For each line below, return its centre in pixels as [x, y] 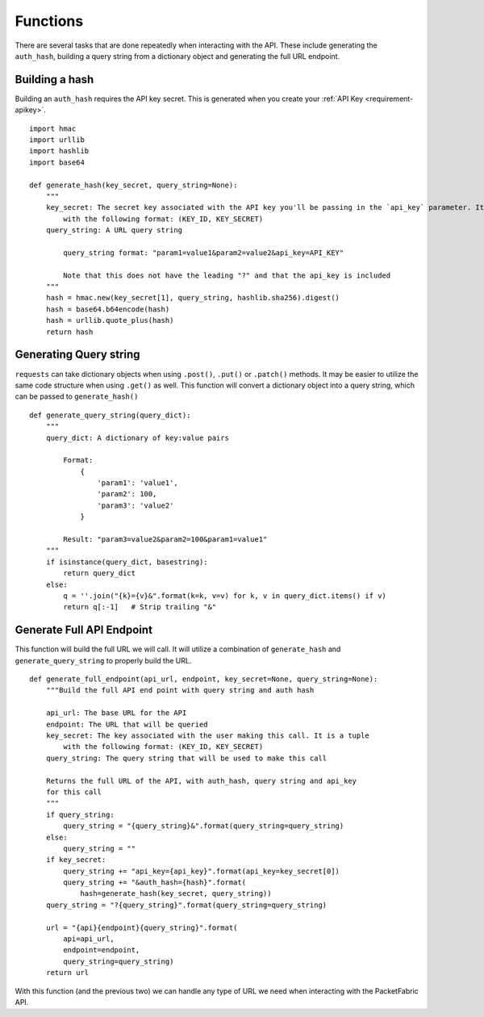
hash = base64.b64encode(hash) [108, 309]
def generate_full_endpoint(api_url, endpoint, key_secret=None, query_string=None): [204, 679]
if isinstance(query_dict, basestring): [127, 562]
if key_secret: [76, 860]
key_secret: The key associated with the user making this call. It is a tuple [208, 736]
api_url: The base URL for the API [116, 713]
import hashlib [59, 151]
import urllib [57, 140]
